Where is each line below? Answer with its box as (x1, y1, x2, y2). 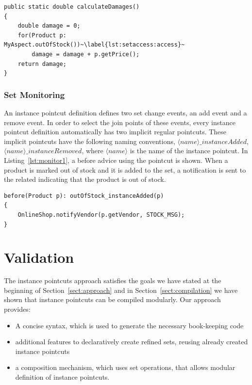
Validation (4, 247, 74, 267)
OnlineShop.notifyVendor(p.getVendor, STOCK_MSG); (17, 211, 185, 218)
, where (82, 145, 103, 156)
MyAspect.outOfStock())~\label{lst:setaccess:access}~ (4, 41, 185, 48)
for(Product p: (17, 32, 67, 39)
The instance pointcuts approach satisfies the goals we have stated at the (4, 275, 221, 286)
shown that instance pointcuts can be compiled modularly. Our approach (4, 294, 221, 305)
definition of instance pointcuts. (15, 371, 110, 382)
